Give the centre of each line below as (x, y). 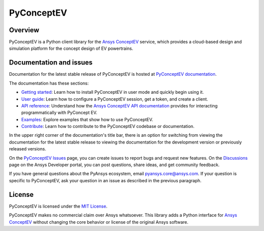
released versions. (28, 149)
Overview (24, 30)
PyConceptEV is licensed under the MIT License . (58, 206)
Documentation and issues (51, 63)
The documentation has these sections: (49, 83)
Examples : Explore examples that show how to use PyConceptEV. (87, 119)
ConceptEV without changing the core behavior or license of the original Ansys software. (99, 222)
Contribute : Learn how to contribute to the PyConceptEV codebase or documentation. (108, 126)
